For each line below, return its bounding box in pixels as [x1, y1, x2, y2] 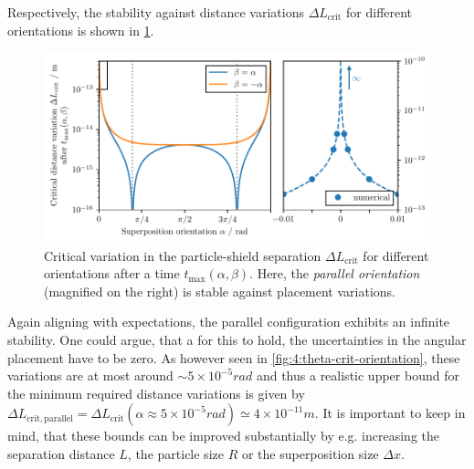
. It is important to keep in [314, 403, 466, 422]
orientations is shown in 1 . [7, 20, 154, 39]
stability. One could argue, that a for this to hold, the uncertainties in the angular [7, 329, 467, 349]
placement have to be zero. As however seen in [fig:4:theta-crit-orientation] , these [7, 348, 460, 367]
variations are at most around [7, 366, 174, 385]
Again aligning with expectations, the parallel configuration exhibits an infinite [7, 312, 450, 331]
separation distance [7, 443, 115, 463]
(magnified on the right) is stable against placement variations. [44, 281, 395, 300]
